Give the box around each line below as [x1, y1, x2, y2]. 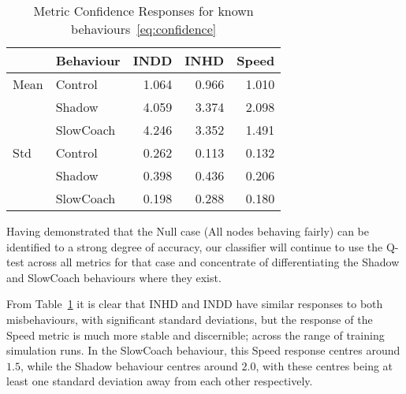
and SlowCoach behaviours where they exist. [6, 269, 222, 285]
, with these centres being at [255, 357, 393, 374]
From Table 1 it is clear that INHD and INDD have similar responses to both [6, 295, 383, 312]
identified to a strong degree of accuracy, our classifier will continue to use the [6, 238, 383, 255]
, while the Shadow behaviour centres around [20, 357, 238, 374]
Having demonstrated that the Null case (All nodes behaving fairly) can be [6, 223, 369, 239]
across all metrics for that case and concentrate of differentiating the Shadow [28, 254, 400, 270]
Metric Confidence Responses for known [33, 2, 254, 20]
